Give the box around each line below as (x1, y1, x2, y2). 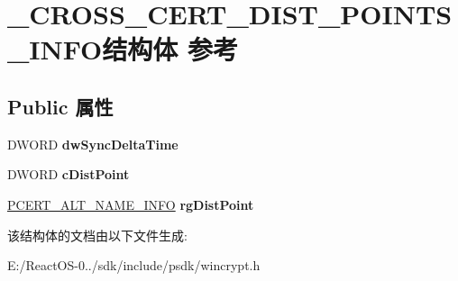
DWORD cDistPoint (7, 165, 130, 184)
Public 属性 (7, 92, 114, 120)
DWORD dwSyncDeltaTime (7, 134, 179, 153)
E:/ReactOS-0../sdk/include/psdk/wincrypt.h (7, 256, 261, 275)
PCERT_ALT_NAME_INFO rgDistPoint (7, 195, 254, 213)
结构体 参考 (102, 31, 239, 68)
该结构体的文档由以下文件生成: (7, 225, 188, 244)
